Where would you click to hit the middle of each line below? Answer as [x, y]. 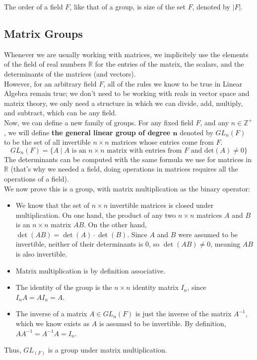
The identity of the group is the [64, 287]
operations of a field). [36, 178]
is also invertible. [41, 254]
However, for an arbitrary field [50, 83]
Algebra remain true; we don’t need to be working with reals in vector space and [127, 93]
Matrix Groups [43, 33]
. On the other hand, [115, 225]
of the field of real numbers [45, 64]
